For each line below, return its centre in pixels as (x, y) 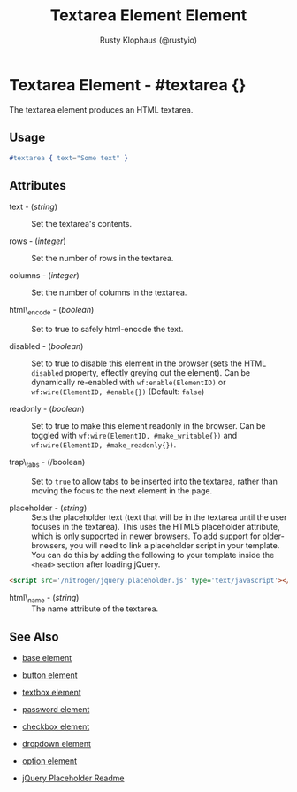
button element (49, 675)
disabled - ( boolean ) (46, 346)
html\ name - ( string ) (44, 598)
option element (49, 761)
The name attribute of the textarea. (95, 609)
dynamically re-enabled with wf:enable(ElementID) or (129, 382)
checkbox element (56, 726)
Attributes (38, 186)
